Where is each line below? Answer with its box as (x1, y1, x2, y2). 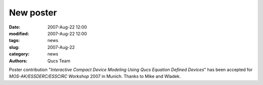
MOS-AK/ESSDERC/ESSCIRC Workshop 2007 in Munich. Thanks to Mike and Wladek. (9, 73, 181, 79)
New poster (9, 7, 57, 18)
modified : (9, 30, 29, 36)
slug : (9, 44, 19, 50)
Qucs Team (47, 58, 71, 64)
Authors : (9, 58, 28, 64)
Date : (9, 24, 20, 30)
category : (9, 51, 30, 57)
